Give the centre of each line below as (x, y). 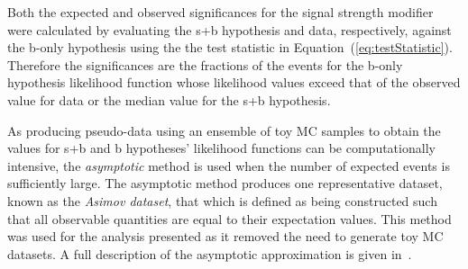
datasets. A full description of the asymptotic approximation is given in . (210, 253)
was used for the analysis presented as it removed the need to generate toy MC (225, 236)
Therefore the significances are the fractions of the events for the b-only (205, 64)
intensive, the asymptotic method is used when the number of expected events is (229, 165)
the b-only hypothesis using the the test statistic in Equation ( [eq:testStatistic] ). (230, 47)
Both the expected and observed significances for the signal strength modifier (220, 12)
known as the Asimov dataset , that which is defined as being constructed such (222, 200)
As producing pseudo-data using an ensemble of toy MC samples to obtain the (224, 130)
